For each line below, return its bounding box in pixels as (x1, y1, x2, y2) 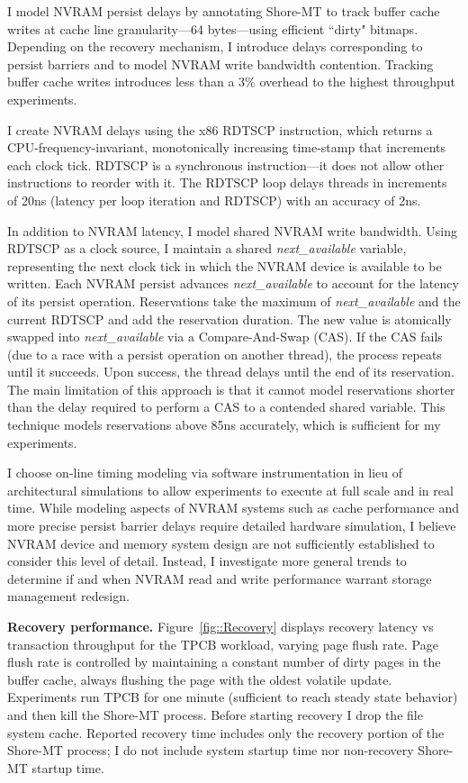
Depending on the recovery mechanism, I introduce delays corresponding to (7, 37, 423, 56)
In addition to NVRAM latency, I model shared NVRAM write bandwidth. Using (7, 221, 457, 240)
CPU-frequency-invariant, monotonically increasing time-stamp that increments (7, 138, 446, 157)
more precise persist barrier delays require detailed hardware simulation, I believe (7, 516, 456, 535)
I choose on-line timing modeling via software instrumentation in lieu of (7, 463, 402, 482)
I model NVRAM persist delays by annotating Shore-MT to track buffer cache (7, 2, 440, 20)
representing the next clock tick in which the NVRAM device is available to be (7, 256, 442, 275)
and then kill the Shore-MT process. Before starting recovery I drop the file (7, 705, 423, 724)
